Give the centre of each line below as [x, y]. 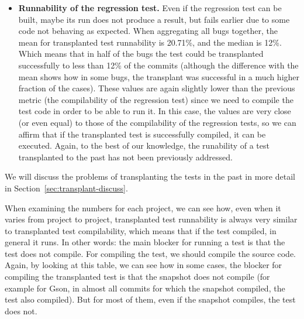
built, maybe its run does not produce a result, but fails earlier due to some [154, 19]
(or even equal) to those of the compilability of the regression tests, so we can [157, 122]
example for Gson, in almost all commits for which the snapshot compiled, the [145, 288]
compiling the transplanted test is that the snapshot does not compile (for [137, 277]
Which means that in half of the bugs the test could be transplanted [141, 54]
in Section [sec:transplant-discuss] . [66, 188]
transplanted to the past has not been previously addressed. [125, 157]
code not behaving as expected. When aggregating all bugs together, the [148, 31]
